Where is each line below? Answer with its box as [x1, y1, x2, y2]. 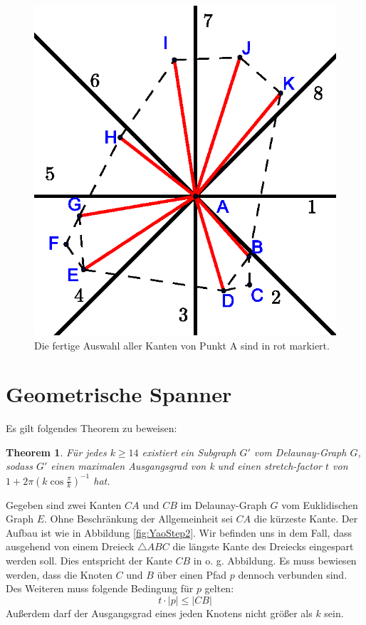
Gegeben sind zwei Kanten [6, 497, 122, 512]
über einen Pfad [157, 567, 227, 582]
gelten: [204, 581, 234, 596]
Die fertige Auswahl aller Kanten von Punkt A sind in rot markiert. [34, 337, 330, 352]
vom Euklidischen [281, 497, 358, 512]
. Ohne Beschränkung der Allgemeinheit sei [44, 511, 233, 526]
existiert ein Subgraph [142, 444, 236, 459]
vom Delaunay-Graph [253, 444, 347, 459]
